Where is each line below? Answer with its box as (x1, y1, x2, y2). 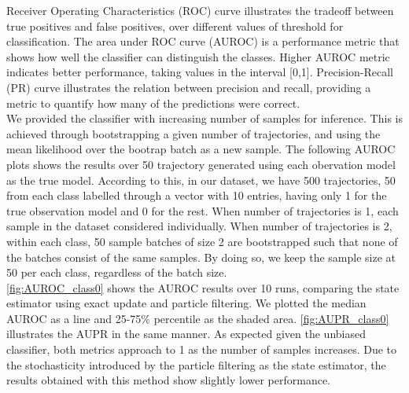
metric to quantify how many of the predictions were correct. (6, 94, 300, 111)
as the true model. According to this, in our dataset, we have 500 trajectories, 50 (6, 171, 396, 188)
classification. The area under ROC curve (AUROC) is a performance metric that (6, 33, 400, 50)
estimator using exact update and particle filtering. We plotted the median (6, 295, 367, 311)
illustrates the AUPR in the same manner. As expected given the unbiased (6, 325, 366, 342)
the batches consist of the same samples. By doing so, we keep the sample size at (6, 248, 396, 265)
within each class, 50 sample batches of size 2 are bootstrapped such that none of (6, 233, 398, 249)
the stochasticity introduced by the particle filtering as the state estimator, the (6, 356, 386, 373)
